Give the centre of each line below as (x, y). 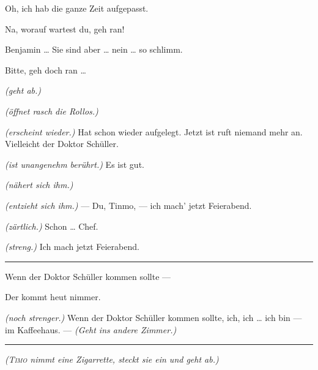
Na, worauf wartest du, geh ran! (65, 28)
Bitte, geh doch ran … (46, 70)
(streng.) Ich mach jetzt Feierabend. (72, 247)
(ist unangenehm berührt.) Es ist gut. (75, 164)
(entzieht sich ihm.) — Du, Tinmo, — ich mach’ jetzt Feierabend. (128, 205)
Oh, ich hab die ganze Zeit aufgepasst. (77, 8)
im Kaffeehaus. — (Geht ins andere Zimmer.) (91, 329)
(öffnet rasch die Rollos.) (52, 111)
